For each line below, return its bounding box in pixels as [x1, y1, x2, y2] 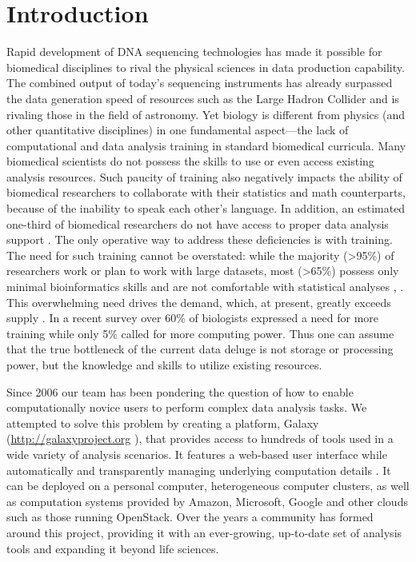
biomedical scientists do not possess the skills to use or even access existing [6, 153, 374, 169]
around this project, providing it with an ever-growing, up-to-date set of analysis [6, 524, 402, 540]
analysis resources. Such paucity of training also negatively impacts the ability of [6, 168, 402, 185]
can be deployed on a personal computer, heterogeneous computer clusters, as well [6, 477, 410, 494]
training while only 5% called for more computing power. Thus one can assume [6, 325, 394, 341]
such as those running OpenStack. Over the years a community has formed [6, 508, 374, 525]
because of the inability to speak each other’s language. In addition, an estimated [6, 200, 406, 217]
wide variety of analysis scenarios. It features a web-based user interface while [6, 445, 387, 462]
